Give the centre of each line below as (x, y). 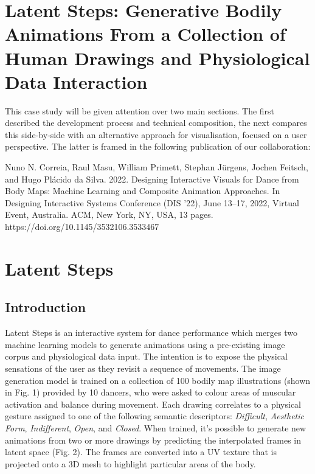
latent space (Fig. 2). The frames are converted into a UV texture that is (141, 452)
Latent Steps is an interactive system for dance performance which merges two (151, 333)
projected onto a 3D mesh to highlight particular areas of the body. (130, 463)
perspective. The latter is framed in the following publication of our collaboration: (158, 146)
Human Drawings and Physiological (157, 58)
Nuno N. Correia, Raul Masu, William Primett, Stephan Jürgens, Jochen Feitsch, (157, 167)
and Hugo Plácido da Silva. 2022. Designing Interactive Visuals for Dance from (152, 179)
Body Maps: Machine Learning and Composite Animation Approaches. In (143, 191)
